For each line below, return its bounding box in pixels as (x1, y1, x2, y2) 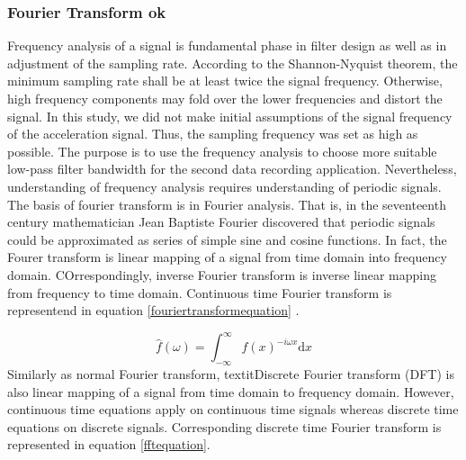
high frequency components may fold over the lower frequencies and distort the (7, 89, 443, 107)
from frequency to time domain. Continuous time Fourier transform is (7, 283, 392, 302)
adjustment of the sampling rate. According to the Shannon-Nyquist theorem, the (7, 53, 458, 72)
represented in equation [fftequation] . (7, 435, 211, 454)
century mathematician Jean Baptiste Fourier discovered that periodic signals (7, 212, 435, 231)
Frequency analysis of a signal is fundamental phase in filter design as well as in (7, 36, 447, 55)
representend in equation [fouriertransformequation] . (7, 301, 300, 320)
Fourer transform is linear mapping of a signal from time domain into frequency (7, 248, 447, 266)
